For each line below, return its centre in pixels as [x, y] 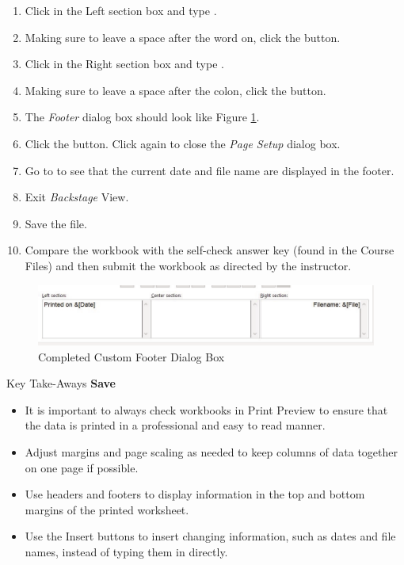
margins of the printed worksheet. [107, 509]
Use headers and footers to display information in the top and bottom [195, 494]
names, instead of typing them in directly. [126, 551]
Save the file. [56, 223]
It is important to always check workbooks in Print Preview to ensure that [206, 409]
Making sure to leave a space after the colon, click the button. [175, 90]
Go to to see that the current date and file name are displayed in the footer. [210, 170]
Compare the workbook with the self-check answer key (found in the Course [210, 250]
